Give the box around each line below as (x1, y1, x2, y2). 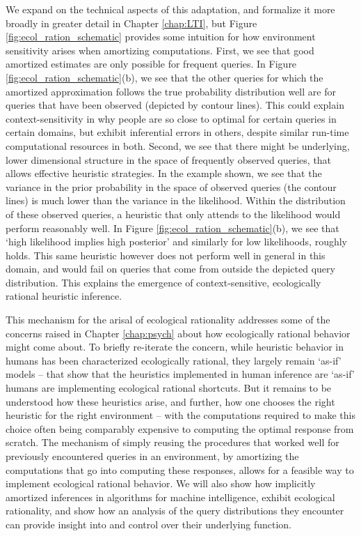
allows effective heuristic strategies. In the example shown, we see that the (6, 166, 322, 181)
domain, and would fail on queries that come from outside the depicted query (6, 261, 335, 276)
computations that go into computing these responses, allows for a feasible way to (6, 462, 354, 477)
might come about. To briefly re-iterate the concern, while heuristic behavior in (6, 339, 344, 354)
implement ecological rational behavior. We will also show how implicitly (6, 476, 316, 491)
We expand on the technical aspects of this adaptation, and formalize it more (6, 2, 335, 16)
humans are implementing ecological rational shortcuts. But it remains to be (6, 381, 332, 395)
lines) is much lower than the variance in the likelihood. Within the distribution (6, 193, 346, 208)
